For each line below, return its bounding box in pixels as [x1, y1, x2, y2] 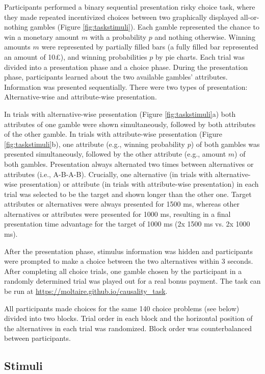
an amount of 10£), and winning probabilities [4, 51, 147, 62]
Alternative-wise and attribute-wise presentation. [4, 91, 157, 102]
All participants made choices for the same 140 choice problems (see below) [4, 303, 240, 313]
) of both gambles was [191, 138, 260, 149]
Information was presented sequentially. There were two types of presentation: [4, 81, 248, 92]
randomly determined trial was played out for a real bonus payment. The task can [4, 276, 261, 286]
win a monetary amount [4, 31, 79, 42]
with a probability [90, 31, 147, 42]
